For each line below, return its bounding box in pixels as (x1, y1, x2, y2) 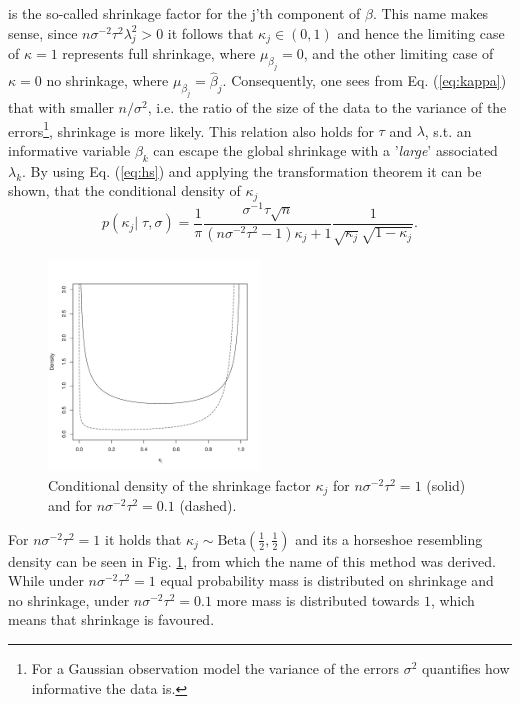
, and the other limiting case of (303, 43, 494, 64)
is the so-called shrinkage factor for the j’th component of (8, 3, 361, 23)
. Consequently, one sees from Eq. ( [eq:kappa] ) (222, 70, 507, 91)
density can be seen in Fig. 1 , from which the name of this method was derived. (8, 550, 496, 571)
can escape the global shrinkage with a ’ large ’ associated (153, 139, 498, 160)
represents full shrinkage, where (62, 43, 256, 64)
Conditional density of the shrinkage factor (48, 474, 311, 495)
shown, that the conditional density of (8, 180, 241, 201)
